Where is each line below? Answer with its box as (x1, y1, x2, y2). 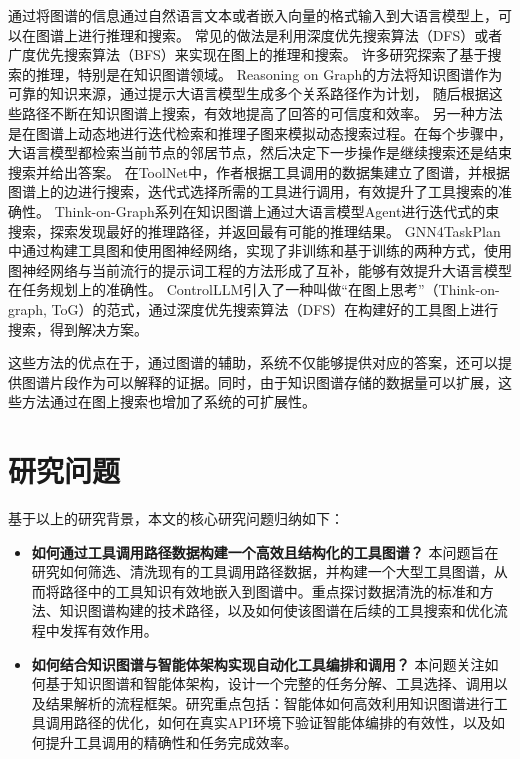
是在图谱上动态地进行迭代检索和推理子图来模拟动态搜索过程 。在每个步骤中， (8, 122, 512, 143)
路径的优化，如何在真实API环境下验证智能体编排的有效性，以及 (73, 712, 491, 733)
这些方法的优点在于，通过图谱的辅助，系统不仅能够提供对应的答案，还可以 (8, 352, 498, 373)
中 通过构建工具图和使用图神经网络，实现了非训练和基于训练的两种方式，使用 (8, 240, 512, 261)
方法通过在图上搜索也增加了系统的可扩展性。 (21, 391, 316, 412)
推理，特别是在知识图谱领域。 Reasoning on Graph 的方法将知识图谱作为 (35, 63, 503, 84)
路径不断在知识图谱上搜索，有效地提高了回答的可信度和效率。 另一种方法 (21, 102, 503, 123)
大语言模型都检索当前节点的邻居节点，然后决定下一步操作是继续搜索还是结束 (8, 142, 512, 163)
